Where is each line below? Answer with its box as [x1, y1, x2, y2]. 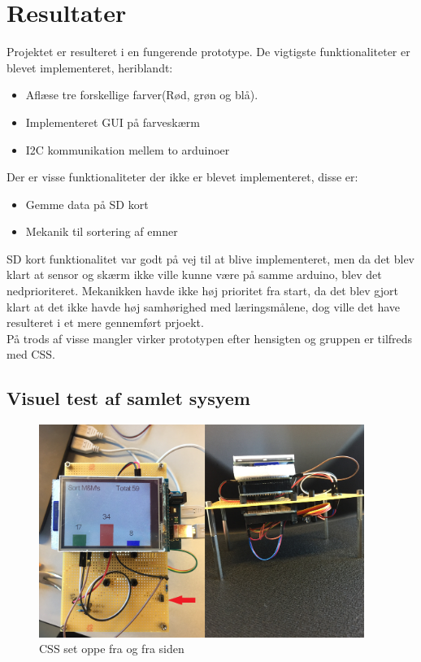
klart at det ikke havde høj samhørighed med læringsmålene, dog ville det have [7, 298, 401, 315]
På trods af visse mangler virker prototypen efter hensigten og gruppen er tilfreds [7, 329, 413, 346]
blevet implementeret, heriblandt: [7, 59, 173, 76]
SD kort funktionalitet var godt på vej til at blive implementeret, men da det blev [7, 250, 414, 267]
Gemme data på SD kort [25, 195, 149, 212]
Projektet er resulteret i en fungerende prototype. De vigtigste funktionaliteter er [7, 43, 410, 60]
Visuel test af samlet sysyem [7, 385, 250, 411]
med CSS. [7, 346, 55, 363]
